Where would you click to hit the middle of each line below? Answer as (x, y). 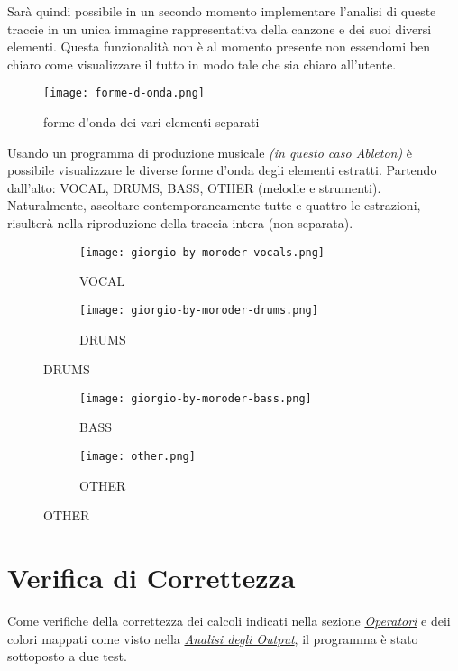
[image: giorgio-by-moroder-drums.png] (199, 310)
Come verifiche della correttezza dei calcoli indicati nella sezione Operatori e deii (229, 620)
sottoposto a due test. (67, 656)
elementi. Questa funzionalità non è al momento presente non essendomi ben (219, 46)
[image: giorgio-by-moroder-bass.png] (196, 398)
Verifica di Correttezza (151, 577)
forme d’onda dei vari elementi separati (151, 122)
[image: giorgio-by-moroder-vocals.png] (202, 252)
